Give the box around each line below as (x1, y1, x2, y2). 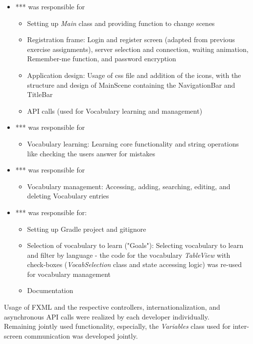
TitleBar (27, 89, 53, 99)
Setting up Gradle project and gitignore (27, 223, 146, 234)
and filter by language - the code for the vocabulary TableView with (27, 249, 230, 260)
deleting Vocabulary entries (27, 191, 109, 201)
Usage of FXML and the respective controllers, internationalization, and (4, 302, 220, 312)
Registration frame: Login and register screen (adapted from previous (27, 34, 235, 45)
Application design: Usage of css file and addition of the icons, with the (27, 70, 241, 80)
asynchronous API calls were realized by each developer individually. (4, 311, 209, 321)
